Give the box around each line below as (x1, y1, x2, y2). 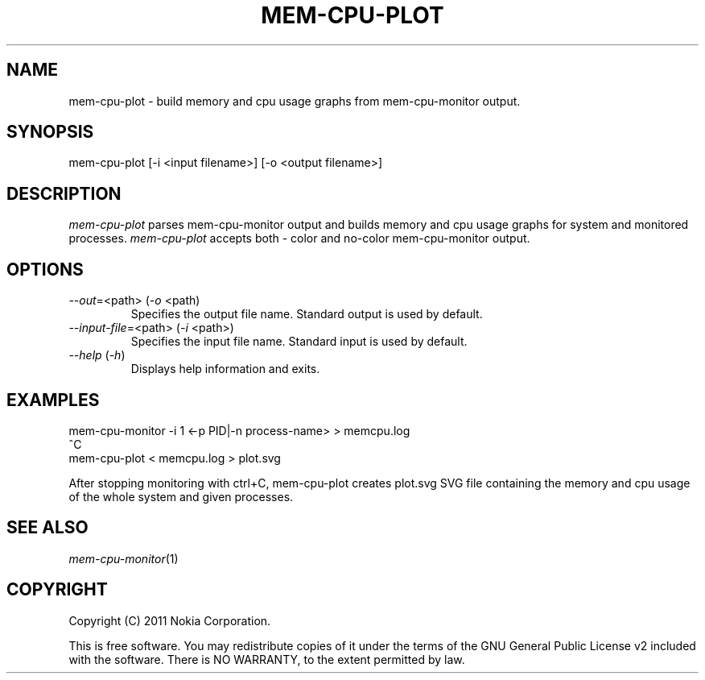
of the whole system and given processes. (68, 489, 294, 504)
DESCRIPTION (6, 183, 122, 204)
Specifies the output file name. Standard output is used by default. (130, 307, 483, 321)
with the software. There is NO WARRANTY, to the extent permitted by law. (68, 652, 465, 666)
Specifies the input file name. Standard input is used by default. (130, 334, 468, 349)
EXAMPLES (6, 389, 100, 410)
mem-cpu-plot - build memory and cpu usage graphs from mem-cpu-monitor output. (68, 93, 521, 108)
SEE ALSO (6, 517, 89, 538)
